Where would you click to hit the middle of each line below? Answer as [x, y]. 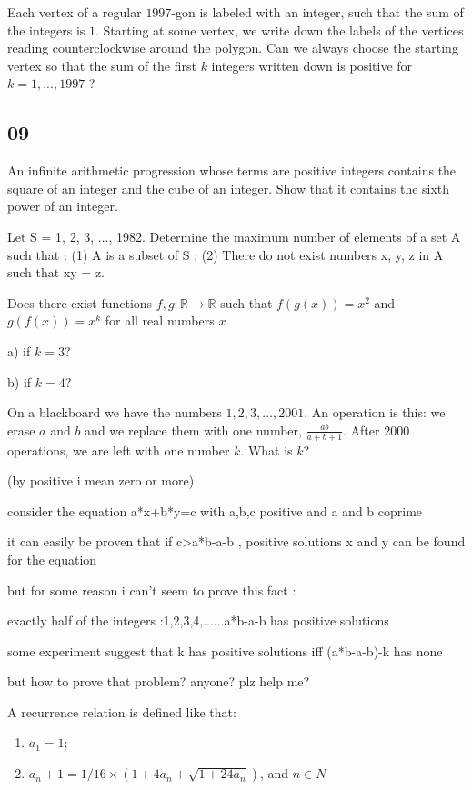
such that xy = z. [56, 272]
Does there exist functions [80, 302]
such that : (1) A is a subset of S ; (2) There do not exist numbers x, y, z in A [226, 254]
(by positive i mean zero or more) [101, 480]
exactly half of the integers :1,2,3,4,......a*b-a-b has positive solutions [198, 620]
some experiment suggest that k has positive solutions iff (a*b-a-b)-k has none [225, 650]
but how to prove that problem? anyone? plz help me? [159, 681]
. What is [266, 450]
